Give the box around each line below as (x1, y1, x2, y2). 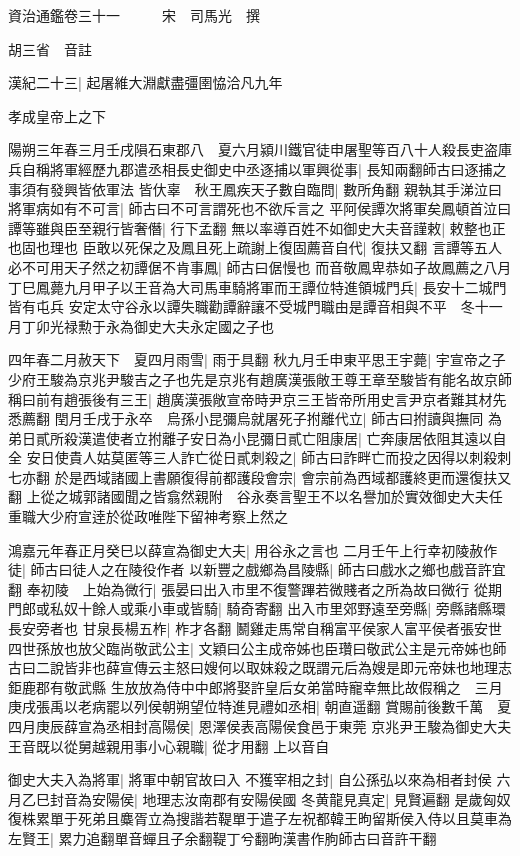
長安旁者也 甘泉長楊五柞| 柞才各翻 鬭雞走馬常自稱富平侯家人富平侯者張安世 (8, 618, 502, 639)
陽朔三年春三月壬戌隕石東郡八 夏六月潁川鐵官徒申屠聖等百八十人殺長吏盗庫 (8, 139, 512, 160)
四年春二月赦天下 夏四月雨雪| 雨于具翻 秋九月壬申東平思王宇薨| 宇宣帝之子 (8, 349, 506, 370)
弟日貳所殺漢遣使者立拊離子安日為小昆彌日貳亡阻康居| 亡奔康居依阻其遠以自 (8, 427, 507, 448)
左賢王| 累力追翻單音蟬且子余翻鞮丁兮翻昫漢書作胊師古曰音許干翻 (8, 827, 437, 848)
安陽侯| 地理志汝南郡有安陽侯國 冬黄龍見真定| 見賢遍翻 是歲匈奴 (91, 788, 511, 809)
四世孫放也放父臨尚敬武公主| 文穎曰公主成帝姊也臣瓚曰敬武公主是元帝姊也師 (8, 637, 507, 658)
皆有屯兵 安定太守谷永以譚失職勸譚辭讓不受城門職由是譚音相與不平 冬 (8, 296, 475, 317)
